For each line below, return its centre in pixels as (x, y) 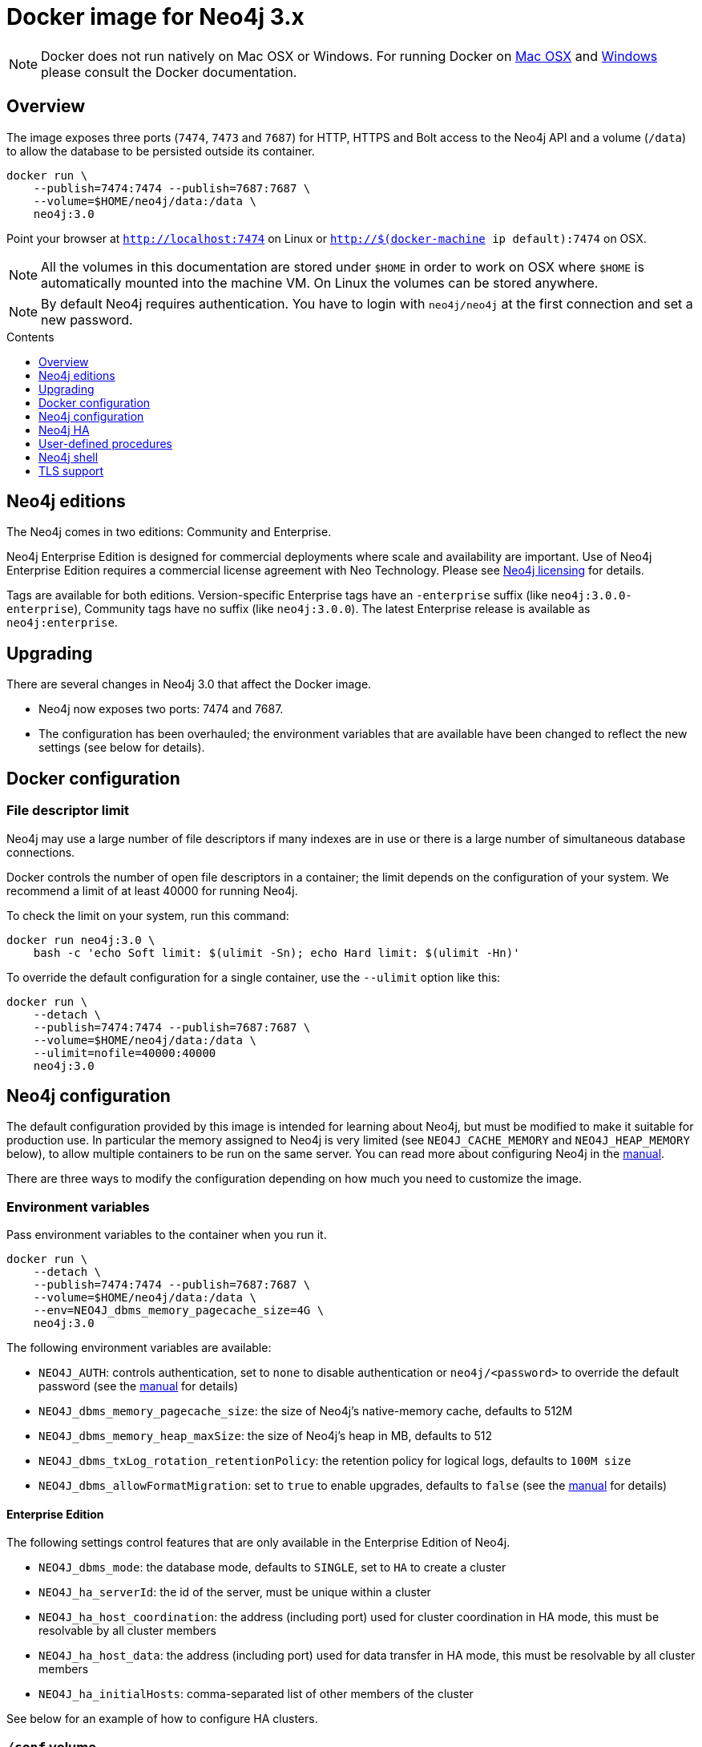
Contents (30, 337)
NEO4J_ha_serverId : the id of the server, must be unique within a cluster (235, 1592)
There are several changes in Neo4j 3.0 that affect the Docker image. (189, 684)
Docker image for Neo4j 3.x (155, 17)
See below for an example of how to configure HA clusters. (162, 1719)
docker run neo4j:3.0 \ (81, 940)
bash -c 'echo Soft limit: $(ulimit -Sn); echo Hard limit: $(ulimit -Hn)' (276, 952)
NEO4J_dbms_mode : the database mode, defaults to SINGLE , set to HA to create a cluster (272, 1567)
